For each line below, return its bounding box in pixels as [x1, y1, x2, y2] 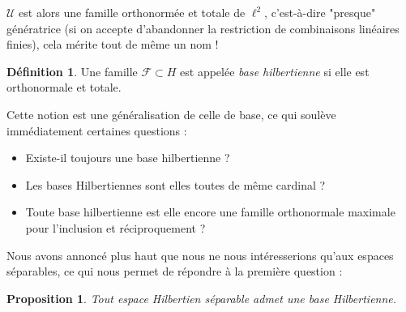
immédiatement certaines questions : [6, 122, 187, 139]
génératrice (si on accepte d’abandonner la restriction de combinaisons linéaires [6, 19, 400, 36]
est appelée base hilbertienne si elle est [180, 62, 370, 79]
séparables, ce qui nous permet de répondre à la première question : [6, 263, 343, 280]
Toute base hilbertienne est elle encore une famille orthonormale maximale [25, 203, 395, 220]
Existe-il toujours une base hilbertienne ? [25, 149, 230, 166]
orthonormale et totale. [6, 79, 122, 96]
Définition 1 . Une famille [6, 62, 138, 79]
